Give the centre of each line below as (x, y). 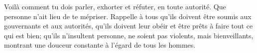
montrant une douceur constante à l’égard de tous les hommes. (100, 45)
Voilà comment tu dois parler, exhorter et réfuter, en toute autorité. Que (115, 6)
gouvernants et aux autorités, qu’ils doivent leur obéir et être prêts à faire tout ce (128, 26)
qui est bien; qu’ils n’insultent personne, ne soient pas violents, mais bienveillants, (129, 35)
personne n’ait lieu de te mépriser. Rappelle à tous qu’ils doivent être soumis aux (128, 16)
